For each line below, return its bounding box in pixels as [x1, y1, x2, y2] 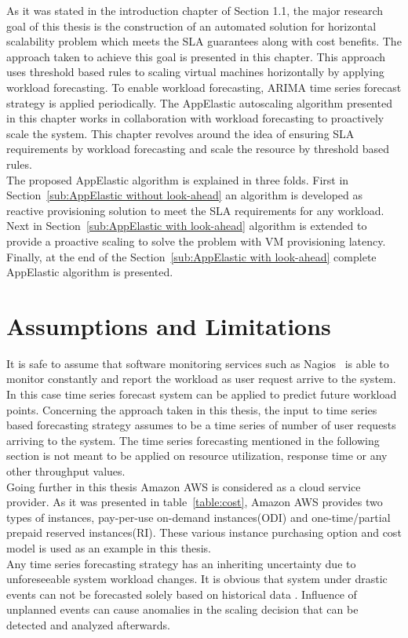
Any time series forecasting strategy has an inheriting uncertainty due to [6, 555, 356, 571]
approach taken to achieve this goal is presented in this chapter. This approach [6, 48, 386, 64]
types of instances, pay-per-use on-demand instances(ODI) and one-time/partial [6, 509, 391, 525]
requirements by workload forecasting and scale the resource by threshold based [6, 140, 389, 157]
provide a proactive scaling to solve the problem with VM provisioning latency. [6, 232, 386, 249]
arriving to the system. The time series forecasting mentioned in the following [6, 432, 380, 448]
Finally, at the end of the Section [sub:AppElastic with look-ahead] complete [6, 248, 377, 264]
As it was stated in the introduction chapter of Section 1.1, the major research [6, 2, 383, 18]
